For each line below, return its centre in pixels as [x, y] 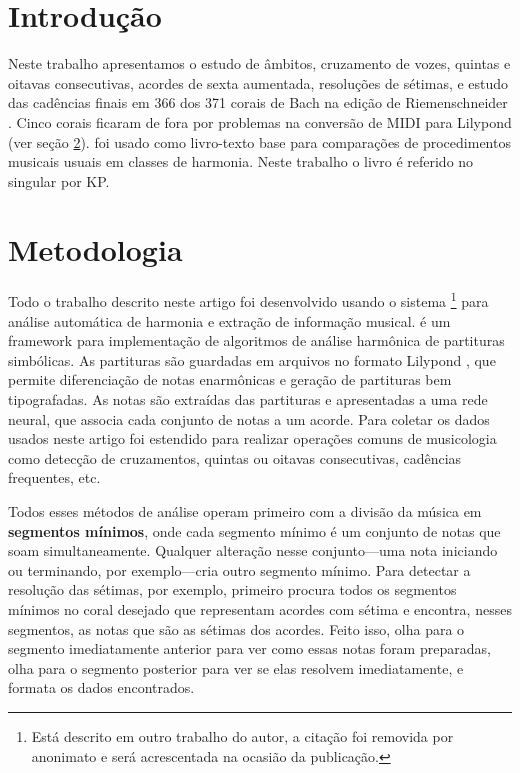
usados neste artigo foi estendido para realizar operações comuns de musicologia [252, 438]
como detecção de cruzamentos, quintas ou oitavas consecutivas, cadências [235, 457]
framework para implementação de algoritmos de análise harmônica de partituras [256, 340]
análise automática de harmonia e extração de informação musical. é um [229, 320]
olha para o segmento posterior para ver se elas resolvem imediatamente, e [236, 667]
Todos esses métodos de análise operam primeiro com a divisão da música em [245, 511]
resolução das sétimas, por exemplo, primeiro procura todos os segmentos [232, 589]
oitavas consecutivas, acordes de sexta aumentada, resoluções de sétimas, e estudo [258, 82]
